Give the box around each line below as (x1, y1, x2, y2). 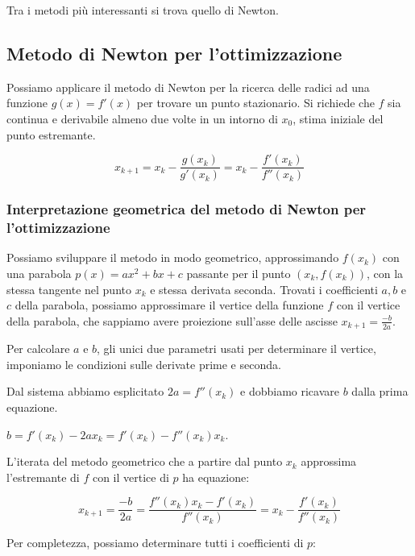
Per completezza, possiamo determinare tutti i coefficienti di (6, 534, 304, 551)
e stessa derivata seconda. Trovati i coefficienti (150, 280, 378, 297)
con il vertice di (92, 468, 169, 485)
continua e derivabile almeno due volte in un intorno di (6, 110, 278, 127)
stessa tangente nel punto (6, 280, 131, 297)
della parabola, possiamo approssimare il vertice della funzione (15, 297, 324, 313)
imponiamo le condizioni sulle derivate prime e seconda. (6, 355, 281, 372)
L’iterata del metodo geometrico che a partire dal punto (6, 453, 283, 470)
